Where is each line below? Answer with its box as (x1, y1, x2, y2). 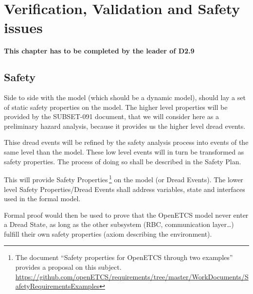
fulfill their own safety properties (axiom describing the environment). (4, 228, 212, 239)
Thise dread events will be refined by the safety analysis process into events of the (4, 137, 249, 147)
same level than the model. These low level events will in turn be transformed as (4, 147, 244, 157)
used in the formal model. (4, 193, 81, 204)
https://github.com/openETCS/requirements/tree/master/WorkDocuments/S (15, 271, 249, 281)
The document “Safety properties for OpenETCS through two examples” (15, 252, 233, 262)
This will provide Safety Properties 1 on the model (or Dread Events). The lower (4, 173, 243, 184)
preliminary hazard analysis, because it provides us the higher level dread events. (4, 121, 246, 131)
